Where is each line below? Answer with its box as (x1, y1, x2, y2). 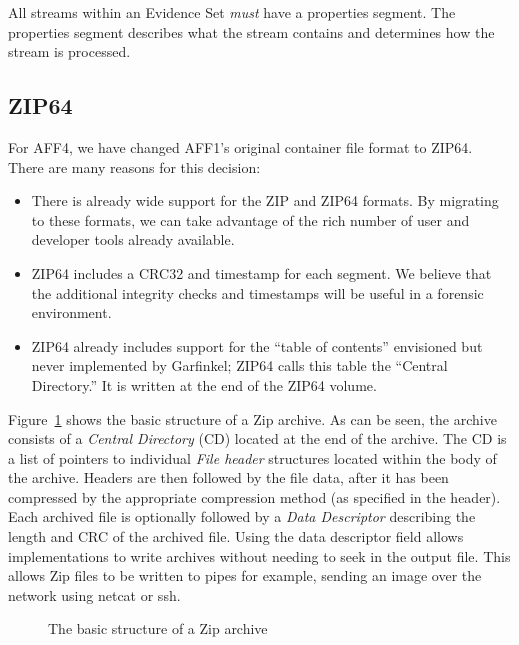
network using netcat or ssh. (8, 584, 181, 605)
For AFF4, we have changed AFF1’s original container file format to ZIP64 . (8, 136, 473, 157)
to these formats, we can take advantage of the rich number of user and (31, 209, 470, 230)
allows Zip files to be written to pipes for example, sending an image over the (8, 565, 482, 586)
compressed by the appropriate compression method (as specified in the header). (8, 486, 501, 507)
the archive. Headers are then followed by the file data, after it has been (8, 467, 449, 488)
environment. (31, 302, 112, 323)
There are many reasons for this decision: (8, 156, 261, 177)
